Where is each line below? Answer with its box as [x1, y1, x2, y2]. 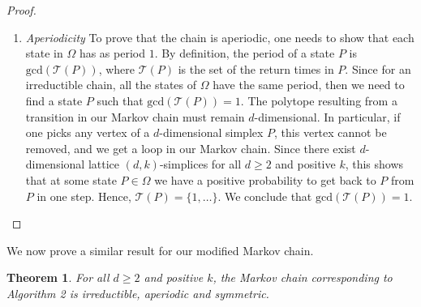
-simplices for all [159, 156, 242, 173]
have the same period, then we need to [213, 76, 405, 93]
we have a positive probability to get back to [154, 171, 376, 188]
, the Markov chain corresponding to [213, 269, 393, 286]
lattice [88, 156, 119, 173]
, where [98, 60, 135, 77]
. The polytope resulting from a [240, 92, 397, 109]
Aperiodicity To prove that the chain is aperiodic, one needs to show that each [25, 28, 415, 45]
